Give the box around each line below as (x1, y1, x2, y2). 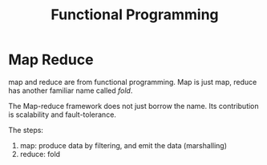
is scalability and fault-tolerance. (8, 110, 116, 119)
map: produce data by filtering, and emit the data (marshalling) (19, 140, 227, 150)
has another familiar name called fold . (8, 86, 133, 95)
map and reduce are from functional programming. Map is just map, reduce (8, 77, 257, 87)
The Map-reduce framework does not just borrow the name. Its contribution (8, 101, 259, 111)
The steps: (8, 125, 44, 135)
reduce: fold (19, 149, 61, 159)
